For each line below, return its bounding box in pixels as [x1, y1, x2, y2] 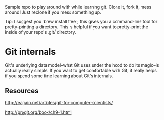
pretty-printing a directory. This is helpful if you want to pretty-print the [5, 24, 148, 30]
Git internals [5, 46, 56, 58]
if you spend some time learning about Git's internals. [5, 73, 113, 79]
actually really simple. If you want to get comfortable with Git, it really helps [5, 67, 157, 73]
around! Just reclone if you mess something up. [5, 9, 101, 15]
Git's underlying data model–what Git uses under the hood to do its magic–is [5, 62, 159, 68]
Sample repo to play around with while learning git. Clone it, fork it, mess [5, 4, 152, 10]
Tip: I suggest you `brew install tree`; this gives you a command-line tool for [5, 19, 158, 24]
